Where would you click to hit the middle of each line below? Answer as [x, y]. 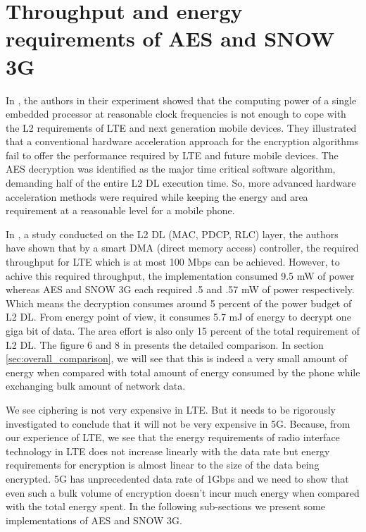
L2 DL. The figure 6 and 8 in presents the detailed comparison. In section [165, 344]
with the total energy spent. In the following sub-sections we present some [165, 506]
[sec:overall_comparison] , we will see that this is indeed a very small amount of [177, 358]
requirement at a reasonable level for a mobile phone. [120, 210]
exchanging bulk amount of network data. [96, 386]
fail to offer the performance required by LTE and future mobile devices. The [172, 155]
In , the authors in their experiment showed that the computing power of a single [181, 100]
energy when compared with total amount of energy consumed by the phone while [183, 372]
